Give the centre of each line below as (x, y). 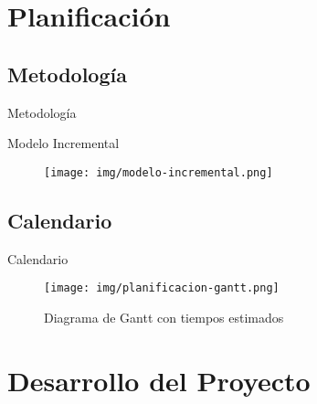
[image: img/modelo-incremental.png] (158, 172)
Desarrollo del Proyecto (159, 380)
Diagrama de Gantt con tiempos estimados (164, 317)
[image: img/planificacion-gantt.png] (162, 288)
